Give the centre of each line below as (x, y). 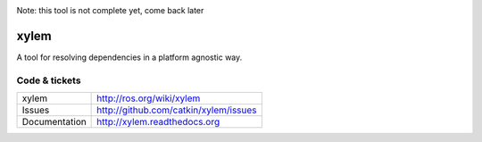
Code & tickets (49, 80)
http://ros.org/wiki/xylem (149, 98)
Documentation (54, 122)
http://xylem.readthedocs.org (158, 122)
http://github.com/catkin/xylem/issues (177, 110)
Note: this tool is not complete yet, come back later (110, 10)
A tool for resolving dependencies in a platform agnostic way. (129, 57)
